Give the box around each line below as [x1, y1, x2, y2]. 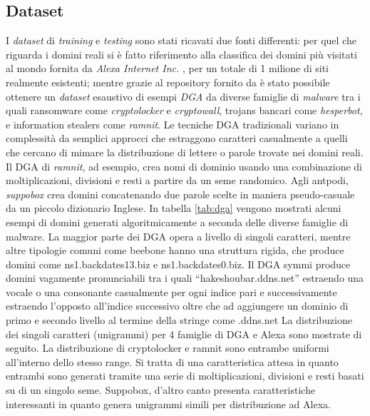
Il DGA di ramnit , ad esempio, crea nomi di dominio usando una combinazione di [6, 158, 363, 173]
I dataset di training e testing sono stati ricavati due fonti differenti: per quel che [6, 33, 356, 48]
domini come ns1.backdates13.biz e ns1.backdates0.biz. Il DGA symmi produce [6, 256, 351, 271]
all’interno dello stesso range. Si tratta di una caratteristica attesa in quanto [6, 354, 339, 369]
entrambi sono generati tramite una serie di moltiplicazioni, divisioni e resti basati [6, 368, 364, 383]
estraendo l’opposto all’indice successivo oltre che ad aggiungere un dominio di [6, 298, 349, 313]
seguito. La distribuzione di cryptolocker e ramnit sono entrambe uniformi [6, 340, 329, 355]
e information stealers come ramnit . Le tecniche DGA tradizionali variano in [6, 116, 339, 131]
